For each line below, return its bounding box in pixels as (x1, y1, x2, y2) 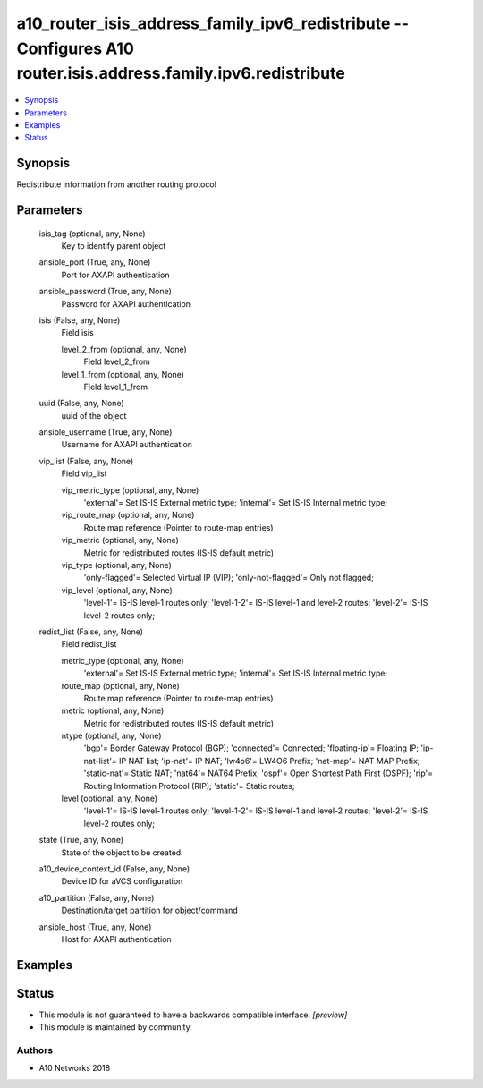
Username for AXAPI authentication (61, 439, 192, 450)
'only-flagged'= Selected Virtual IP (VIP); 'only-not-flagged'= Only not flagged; (83, 573, 375, 583)
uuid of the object (61, 410, 127, 421)
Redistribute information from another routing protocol (16, 179, 216, 190)
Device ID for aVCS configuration (61, 876, 183, 887)
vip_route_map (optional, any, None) (61, 510, 195, 521)
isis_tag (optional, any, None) (38, 228, 147, 239)
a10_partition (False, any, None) (38, 892, 155, 903)
